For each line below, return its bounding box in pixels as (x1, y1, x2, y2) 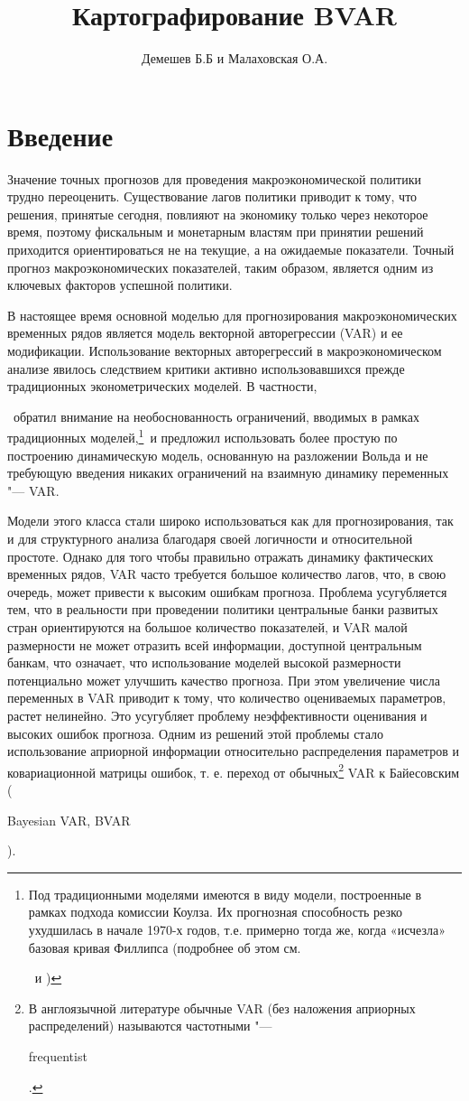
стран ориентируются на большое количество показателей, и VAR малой (7, 617, 408, 636)
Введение (7, 117, 114, 154)
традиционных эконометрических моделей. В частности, (7, 377, 317, 396)
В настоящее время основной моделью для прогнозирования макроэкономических (7, 305, 457, 324)
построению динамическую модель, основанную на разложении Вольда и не (7, 445, 428, 464)
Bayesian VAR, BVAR (7, 810, 131, 829)
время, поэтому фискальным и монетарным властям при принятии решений (7, 222, 424, 241)
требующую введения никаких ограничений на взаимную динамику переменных (7, 463, 449, 482)
